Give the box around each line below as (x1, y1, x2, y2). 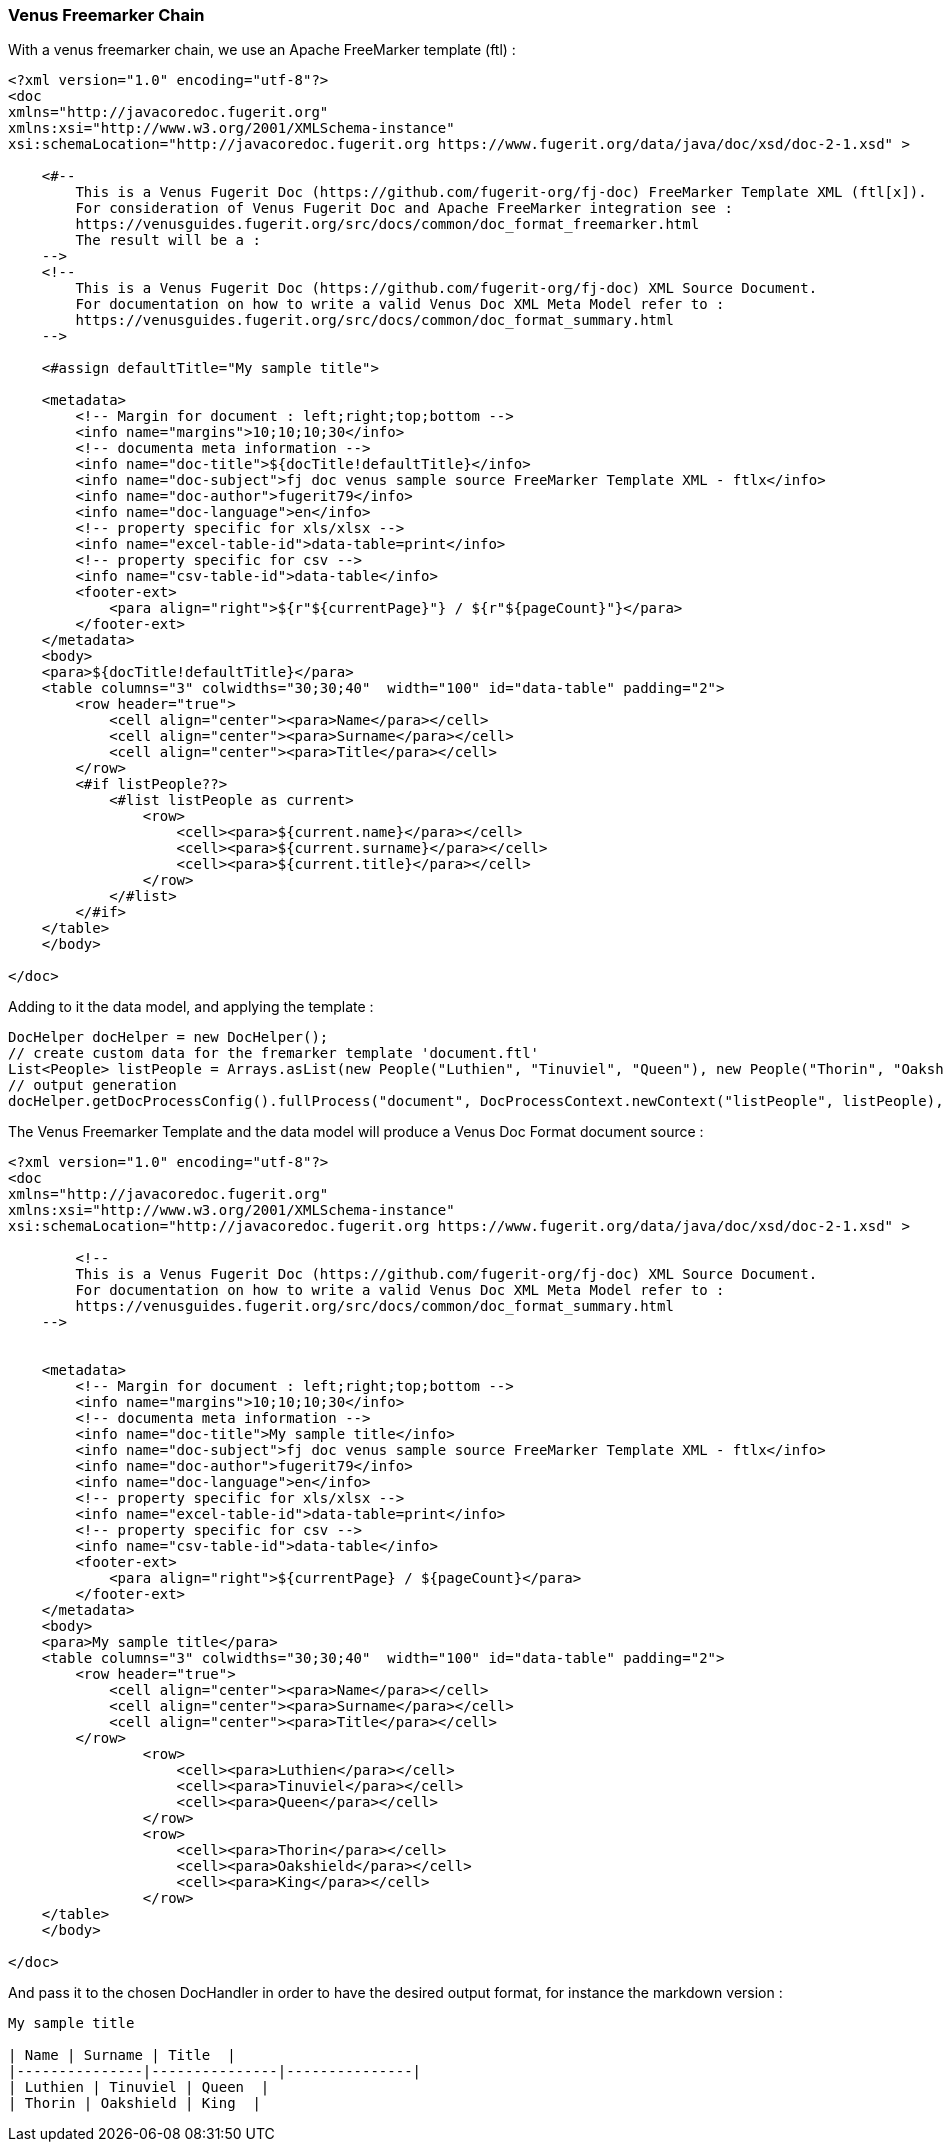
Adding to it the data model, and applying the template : (8, 998, 374, 1016)
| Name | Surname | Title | (8, 2047, 236, 2064)
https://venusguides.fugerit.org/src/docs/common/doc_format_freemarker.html (75, 216, 700, 233)
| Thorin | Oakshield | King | (8, 2095, 261, 2112)
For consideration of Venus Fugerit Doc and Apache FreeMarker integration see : (75, 200, 733, 217)
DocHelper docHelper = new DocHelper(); (8, 1029, 329, 1046)
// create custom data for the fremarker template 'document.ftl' (8, 1045, 540, 1062)
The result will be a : (75, 232, 261, 249)
